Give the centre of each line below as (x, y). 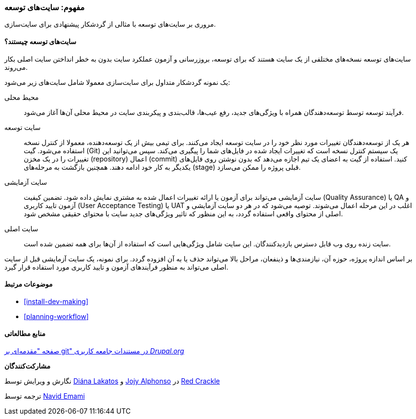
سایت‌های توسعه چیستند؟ (40, 41)
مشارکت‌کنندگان (28, 366)
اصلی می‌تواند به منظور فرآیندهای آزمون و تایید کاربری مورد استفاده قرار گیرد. (116, 267)
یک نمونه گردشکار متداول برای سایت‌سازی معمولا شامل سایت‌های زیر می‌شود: (117, 82)
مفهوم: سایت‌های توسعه (45, 7)
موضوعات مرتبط (29, 284)
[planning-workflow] (56, 316)
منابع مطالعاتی (25, 334)
